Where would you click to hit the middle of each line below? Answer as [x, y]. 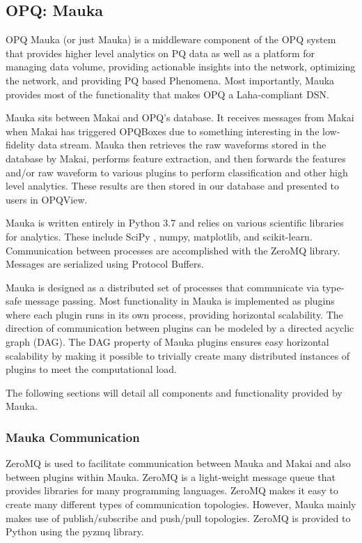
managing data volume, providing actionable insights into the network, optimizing [181, 67]
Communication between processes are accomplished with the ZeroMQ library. [173, 250]
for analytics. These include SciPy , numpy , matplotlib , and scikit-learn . [159, 236]
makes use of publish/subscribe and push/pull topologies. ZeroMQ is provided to [178, 518]
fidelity [21, 145]
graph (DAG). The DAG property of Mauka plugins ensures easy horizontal [167, 342]
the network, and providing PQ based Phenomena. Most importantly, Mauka [170, 80]
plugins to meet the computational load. [91, 369]
